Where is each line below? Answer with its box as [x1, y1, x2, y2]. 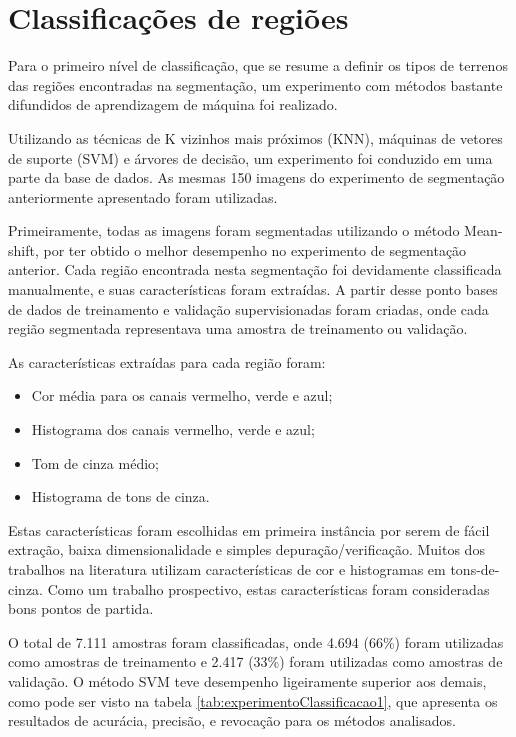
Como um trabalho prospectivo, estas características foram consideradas [47, 578, 490, 599]
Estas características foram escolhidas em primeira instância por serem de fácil [8, 519, 490, 540]
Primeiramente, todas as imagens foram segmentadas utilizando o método [8, 220, 460, 241]
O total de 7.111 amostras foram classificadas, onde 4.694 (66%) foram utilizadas [8, 631, 504, 652]
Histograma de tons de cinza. [31, 486, 210, 507]
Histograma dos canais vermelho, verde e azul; [31, 419, 315, 440]
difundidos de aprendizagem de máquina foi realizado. [8, 94, 338, 115]
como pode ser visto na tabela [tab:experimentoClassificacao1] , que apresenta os [8, 690, 498, 711]
